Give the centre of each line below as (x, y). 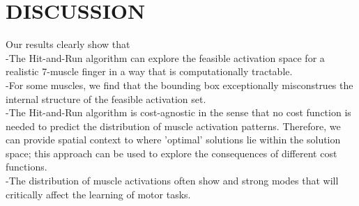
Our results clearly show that (68, 44)
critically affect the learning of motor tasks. (98, 194)
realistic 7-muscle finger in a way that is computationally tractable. (149, 71)
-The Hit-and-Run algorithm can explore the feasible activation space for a (165, 57)
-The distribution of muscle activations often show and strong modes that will (172, 181)
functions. (26, 167)
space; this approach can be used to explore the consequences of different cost (171, 153)
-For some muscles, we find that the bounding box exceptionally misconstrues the (179, 85)
